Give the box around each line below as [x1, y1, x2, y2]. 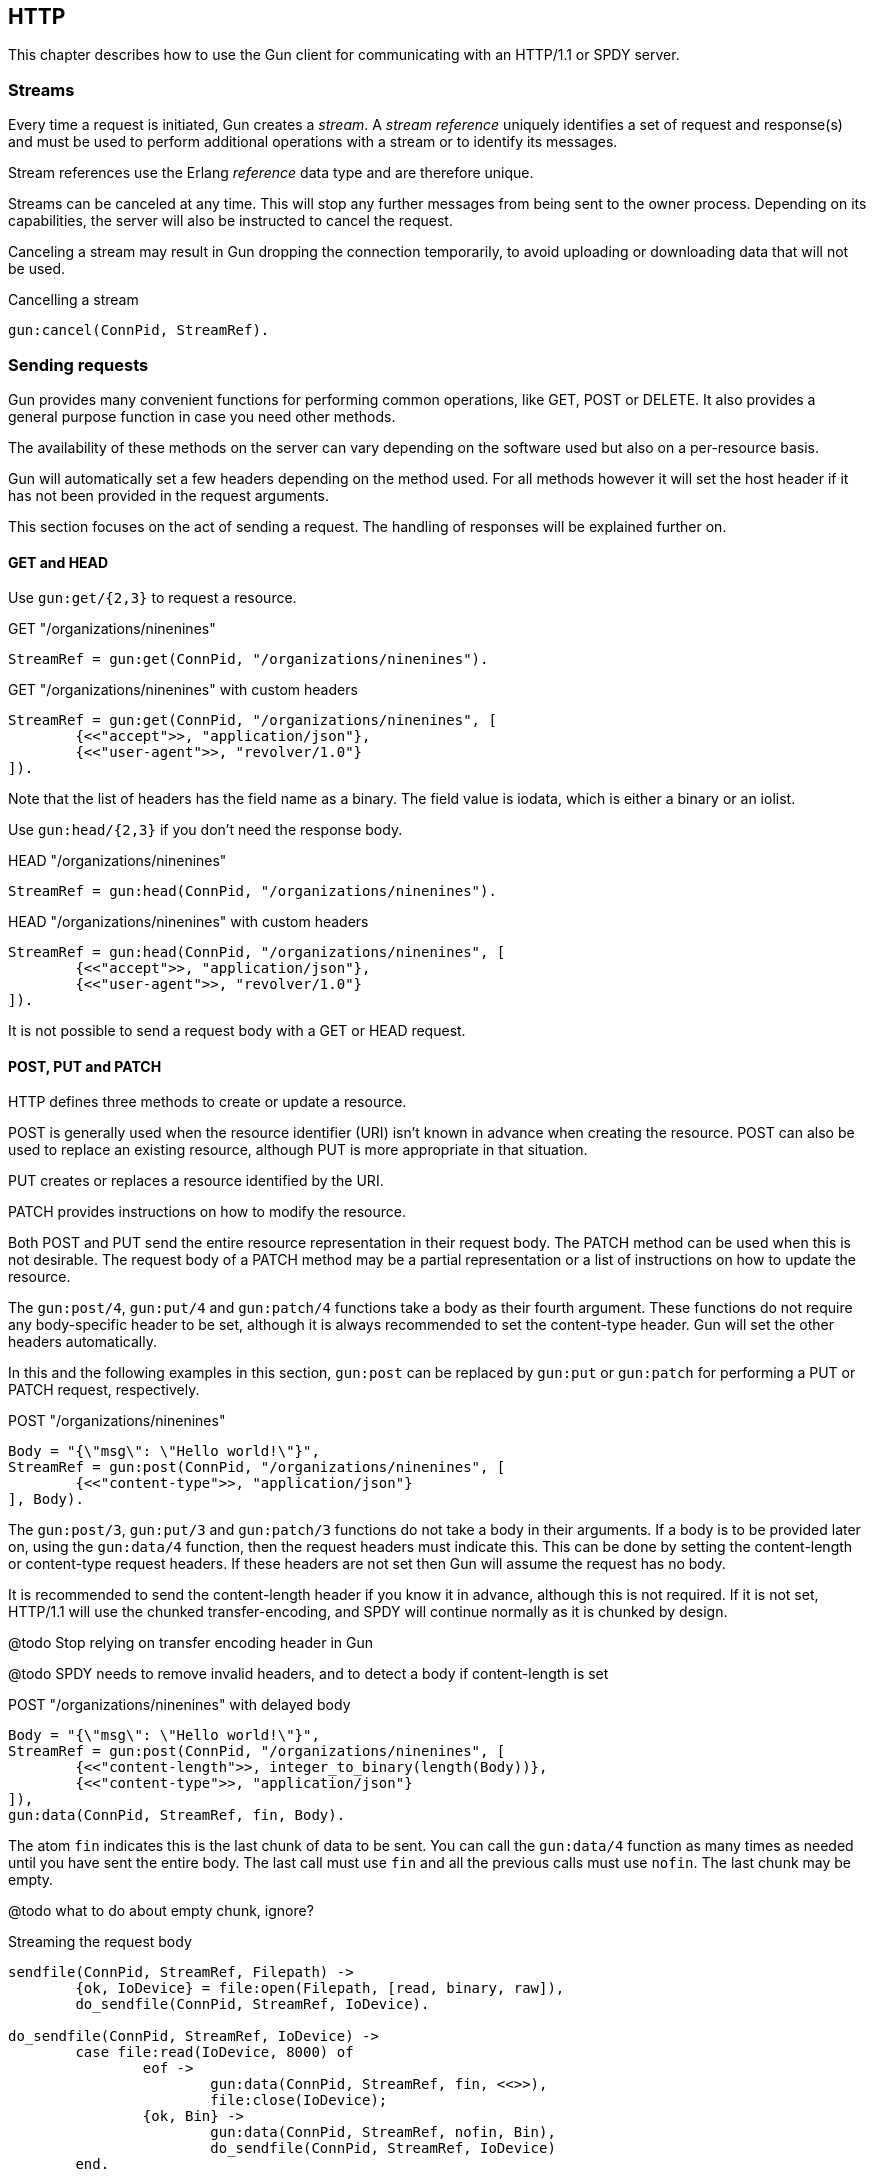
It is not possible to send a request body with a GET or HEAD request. [8, 1022, 466, 1040]
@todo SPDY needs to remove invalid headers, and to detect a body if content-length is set [8, 1665, 609, 1683]
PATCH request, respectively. [8, 1381, 200, 1399]
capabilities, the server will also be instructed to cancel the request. [8, 212, 453, 230]
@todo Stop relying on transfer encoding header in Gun [8, 1634, 373, 1652]
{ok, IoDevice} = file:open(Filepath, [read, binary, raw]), [75, 1980, 565, 1997]
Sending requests [8, 354, 149, 375]
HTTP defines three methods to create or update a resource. [8, 1093, 407, 1111]
